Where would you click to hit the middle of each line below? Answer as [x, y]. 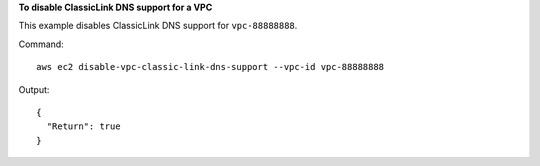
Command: [41, 44]
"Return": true [83, 126]
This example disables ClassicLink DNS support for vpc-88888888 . [158, 26]
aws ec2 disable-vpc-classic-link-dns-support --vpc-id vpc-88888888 [210, 67]
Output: [34, 89]
